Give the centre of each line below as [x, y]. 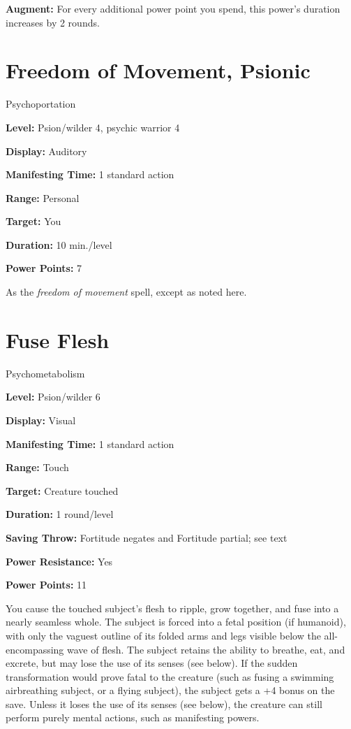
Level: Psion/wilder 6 [53, 397]
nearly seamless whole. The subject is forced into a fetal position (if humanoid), [176, 622]
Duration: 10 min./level [59, 244]
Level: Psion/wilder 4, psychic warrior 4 [93, 127]
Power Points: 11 [46, 585]
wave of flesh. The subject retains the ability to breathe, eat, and [206, 649]
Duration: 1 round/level [60, 514]
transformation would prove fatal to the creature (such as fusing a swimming [170, 676]
